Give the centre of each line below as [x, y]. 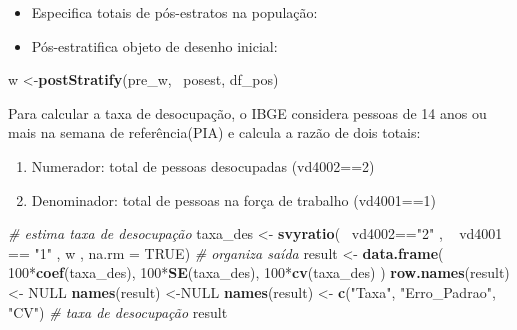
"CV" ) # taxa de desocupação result [118, 311]
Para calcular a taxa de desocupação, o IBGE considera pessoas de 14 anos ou [247, 112]
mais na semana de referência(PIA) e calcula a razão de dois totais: [214, 132]
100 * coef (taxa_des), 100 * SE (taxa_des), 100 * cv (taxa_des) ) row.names [236, 272]
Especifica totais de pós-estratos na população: [174, 12]
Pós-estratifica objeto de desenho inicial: [154, 45]
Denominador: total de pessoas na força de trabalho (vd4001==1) [234, 199]
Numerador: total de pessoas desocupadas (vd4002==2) [203, 165]
